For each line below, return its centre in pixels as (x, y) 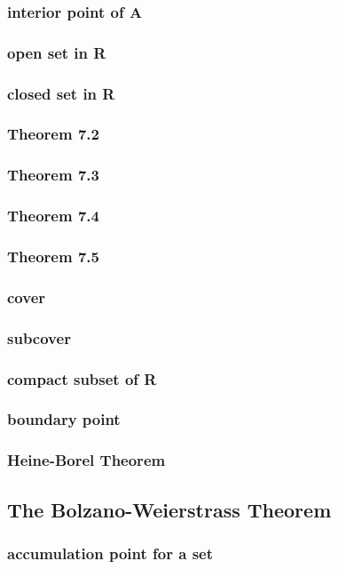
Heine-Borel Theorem (86, 460)
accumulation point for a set (110, 553)
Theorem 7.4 (53, 216)
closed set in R (61, 93)
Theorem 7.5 (53, 256)
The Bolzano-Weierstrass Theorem (169, 509)
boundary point (64, 419)
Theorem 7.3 (53, 175)
